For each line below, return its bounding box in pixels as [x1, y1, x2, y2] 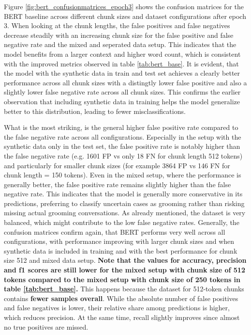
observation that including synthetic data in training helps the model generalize [4, 96, 240, 106]
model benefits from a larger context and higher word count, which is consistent [4, 48, 241, 59]
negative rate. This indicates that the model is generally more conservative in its [4, 189, 243, 199]
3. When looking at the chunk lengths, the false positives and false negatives [4, 20, 230, 31]
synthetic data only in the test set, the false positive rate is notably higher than [4, 141, 240, 151]
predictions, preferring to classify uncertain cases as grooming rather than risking [4, 198, 245, 208]
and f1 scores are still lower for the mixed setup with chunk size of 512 [4, 265, 245, 275]
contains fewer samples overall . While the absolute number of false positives [4, 293, 238, 303]
